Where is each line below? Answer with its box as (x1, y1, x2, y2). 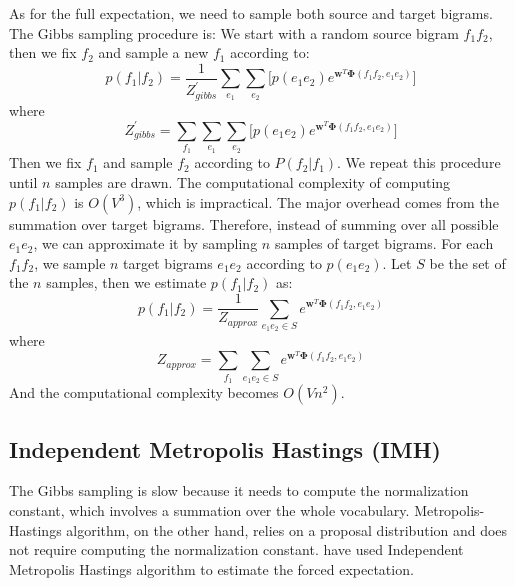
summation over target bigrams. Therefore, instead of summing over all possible (9, 213, 499, 234)
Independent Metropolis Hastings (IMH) (9, 433, 441, 464)
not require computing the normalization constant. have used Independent (9, 539, 464, 560)
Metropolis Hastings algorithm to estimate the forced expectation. (9, 558, 414, 579)
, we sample (34, 252, 106, 273)
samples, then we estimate (46, 272, 207, 293)
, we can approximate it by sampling (33, 233, 258, 254)
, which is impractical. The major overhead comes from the (137, 191, 499, 212)
